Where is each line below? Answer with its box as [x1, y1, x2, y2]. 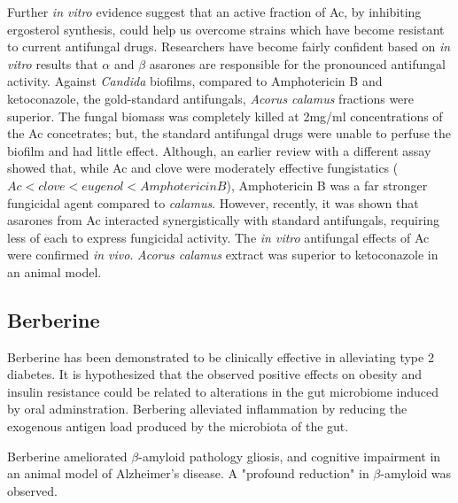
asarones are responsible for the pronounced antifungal [149, 54, 446, 73]
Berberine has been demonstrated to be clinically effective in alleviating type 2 [7, 347, 434, 366]
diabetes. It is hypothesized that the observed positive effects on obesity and [7, 365, 422, 383]
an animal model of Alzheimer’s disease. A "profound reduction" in [7, 464, 369, 483]
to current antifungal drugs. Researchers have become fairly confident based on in [7, 37, 451, 56]
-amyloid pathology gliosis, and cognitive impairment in [138, 446, 441, 465]
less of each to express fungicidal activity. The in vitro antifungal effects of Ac [7, 228, 430, 246]
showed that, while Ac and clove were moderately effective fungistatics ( [7, 159, 399, 177]
